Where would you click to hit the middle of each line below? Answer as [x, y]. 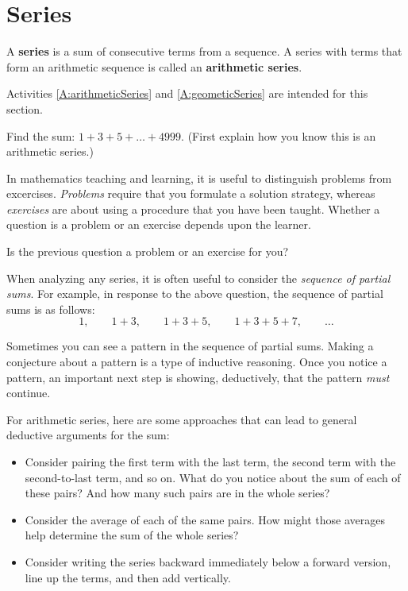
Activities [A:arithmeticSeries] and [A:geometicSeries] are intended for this [187, 93]
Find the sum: [41, 135]
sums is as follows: [51, 309]
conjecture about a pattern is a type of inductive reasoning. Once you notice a [197, 362]
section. [25, 108]
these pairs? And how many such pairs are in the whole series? [177, 493]
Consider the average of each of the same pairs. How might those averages [205, 519]
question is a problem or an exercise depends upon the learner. [159, 224]
